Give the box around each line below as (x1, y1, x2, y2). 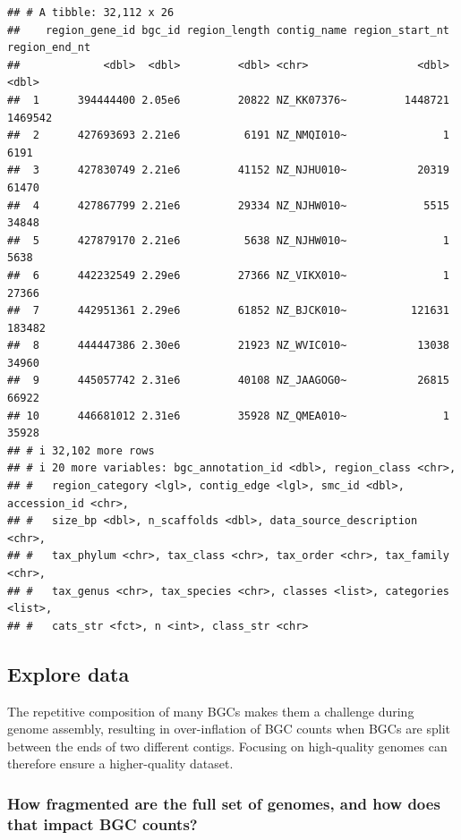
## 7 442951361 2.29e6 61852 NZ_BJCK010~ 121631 (7, 304, 449, 318)
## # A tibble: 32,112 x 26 (7, 6, 175, 19)
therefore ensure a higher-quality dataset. (7, 754, 234, 773)
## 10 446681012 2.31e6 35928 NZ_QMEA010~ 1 (7, 409, 449, 422)
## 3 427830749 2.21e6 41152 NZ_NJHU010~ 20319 (7, 164, 449, 177)
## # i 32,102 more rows (7, 444, 155, 457)
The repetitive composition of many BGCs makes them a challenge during (7, 701, 414, 720)
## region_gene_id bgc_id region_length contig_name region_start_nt (7, 23, 449, 37)
